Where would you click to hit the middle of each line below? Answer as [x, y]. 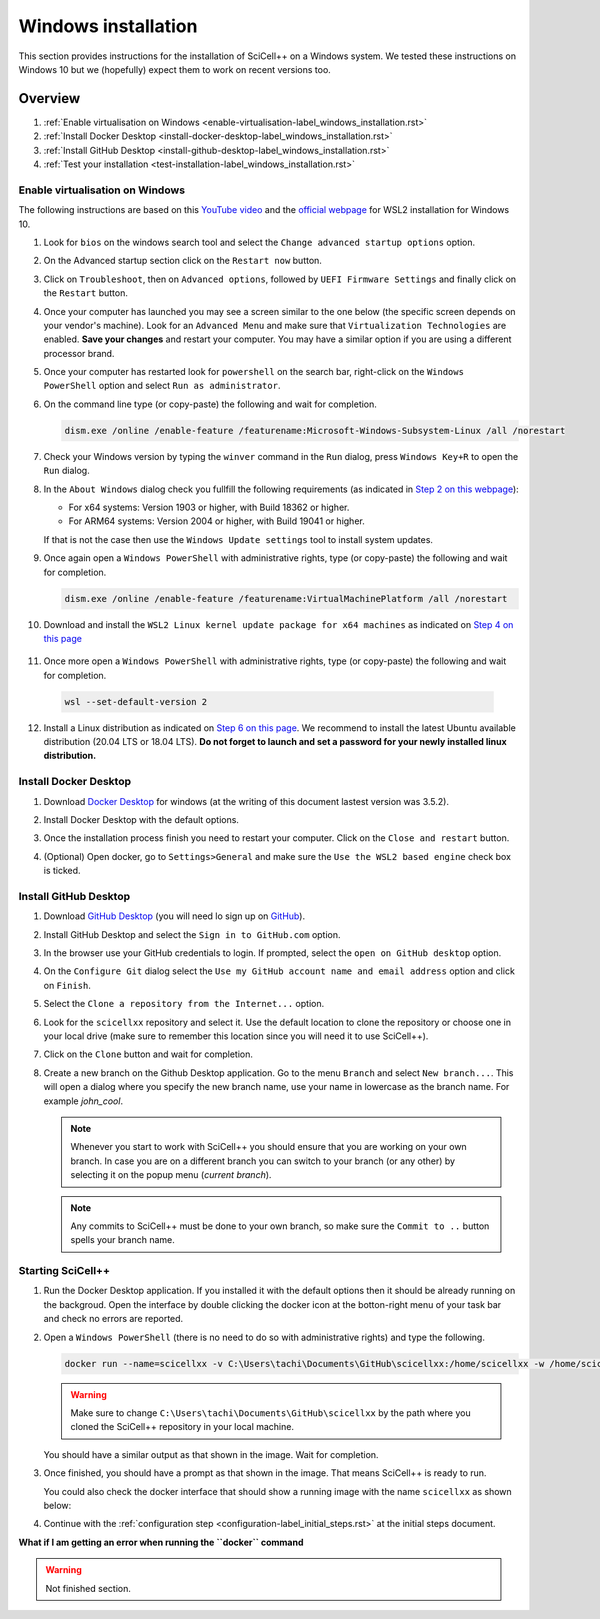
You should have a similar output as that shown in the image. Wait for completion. [211, 1454]
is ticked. [62, 871]
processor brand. [79, 353]
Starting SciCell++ [64, 1271]
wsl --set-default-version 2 [136, 701]
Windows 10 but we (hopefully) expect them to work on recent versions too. [175, 69]
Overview [49, 98]
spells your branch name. [122, 1240]
